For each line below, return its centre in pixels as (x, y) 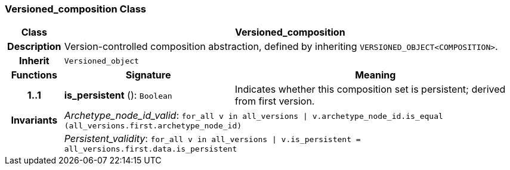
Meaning (375, 75)
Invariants (34, 120)
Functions (34, 75)
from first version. (275, 101)
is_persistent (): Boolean (118, 95)
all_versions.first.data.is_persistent (151, 149)
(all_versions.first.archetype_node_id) (153, 126)
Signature (148, 75)
